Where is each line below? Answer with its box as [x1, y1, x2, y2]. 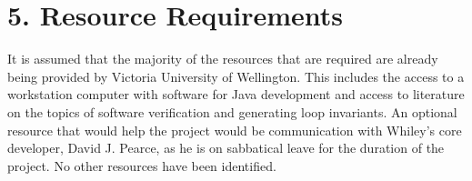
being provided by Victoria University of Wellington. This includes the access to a [7, 66, 465, 85]
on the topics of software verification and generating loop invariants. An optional [7, 102, 457, 121]
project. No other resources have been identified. [7, 156, 276, 175]
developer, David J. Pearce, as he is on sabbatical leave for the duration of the [7, 138, 445, 157]
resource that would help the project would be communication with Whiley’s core [7, 120, 462, 139]
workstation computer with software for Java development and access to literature [7, 85, 465, 104]
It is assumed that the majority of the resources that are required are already [7, 49, 438, 68]
